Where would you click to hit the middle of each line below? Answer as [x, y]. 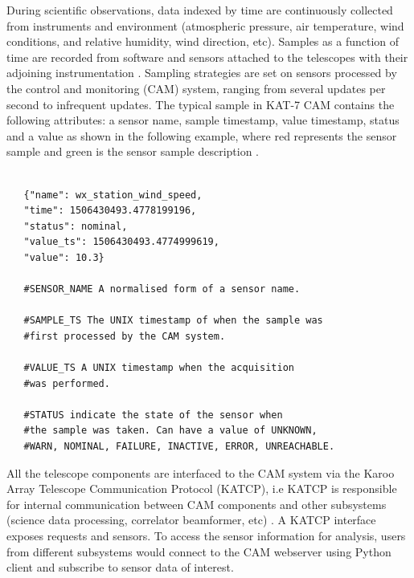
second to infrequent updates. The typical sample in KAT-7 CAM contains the [201, 104]
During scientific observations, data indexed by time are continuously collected [200, 10]
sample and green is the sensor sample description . [133, 151]
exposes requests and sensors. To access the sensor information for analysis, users [206, 535]
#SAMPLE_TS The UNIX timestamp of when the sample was [173, 321]
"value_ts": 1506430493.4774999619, [121, 242]
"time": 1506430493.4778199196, [110, 211]
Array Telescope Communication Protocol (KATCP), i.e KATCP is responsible [202, 488]
